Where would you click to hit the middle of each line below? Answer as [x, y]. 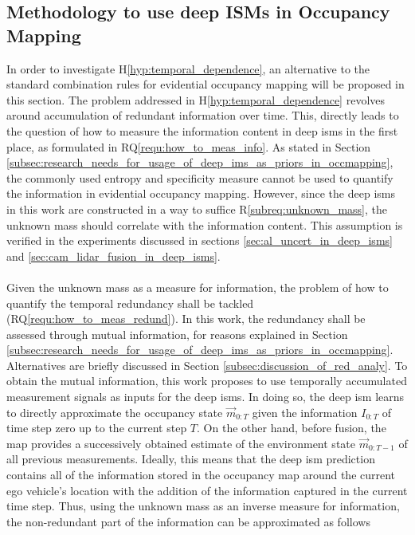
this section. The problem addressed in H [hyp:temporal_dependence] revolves [196, 99]
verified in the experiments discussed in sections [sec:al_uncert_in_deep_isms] [200, 240]
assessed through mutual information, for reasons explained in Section [177, 334]
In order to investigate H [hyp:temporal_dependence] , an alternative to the [188, 68]
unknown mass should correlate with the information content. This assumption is [205, 224]
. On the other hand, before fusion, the [292, 428]
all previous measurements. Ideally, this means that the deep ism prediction [191, 459]
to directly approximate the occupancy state [115, 412]
